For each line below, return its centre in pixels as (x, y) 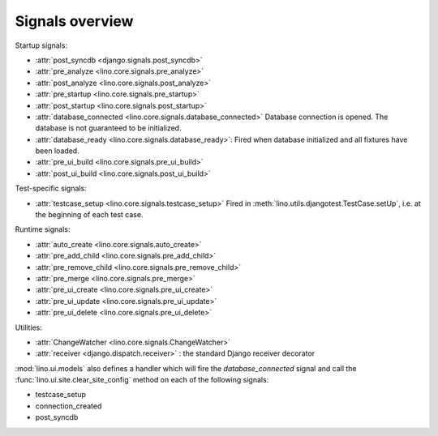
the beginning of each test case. (89, 215)
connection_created (69, 406)
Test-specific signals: (51, 188)
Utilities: (28, 327)
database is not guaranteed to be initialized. (108, 128)
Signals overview (74, 21)
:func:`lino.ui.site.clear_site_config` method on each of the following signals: (142, 380)
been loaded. (58, 151)
